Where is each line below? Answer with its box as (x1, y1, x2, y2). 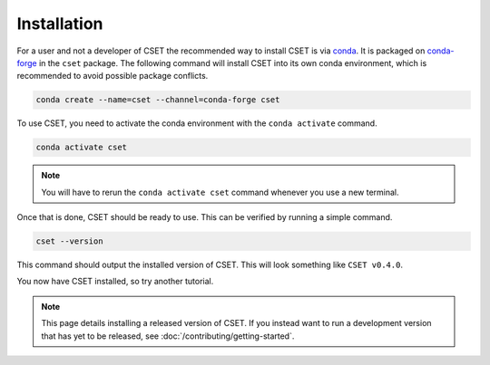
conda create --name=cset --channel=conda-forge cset (35, 95, 280, 105)
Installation (16, 14, 103, 34)
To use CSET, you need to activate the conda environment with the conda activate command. (16, 118, 377, 129)
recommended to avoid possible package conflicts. (16, 71, 209, 82)
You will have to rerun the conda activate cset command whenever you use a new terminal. (41, 187, 399, 197)
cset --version (35, 236, 103, 246)
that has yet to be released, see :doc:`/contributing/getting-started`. (41, 331, 295, 341)
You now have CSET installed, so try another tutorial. (16, 276, 214, 287)
